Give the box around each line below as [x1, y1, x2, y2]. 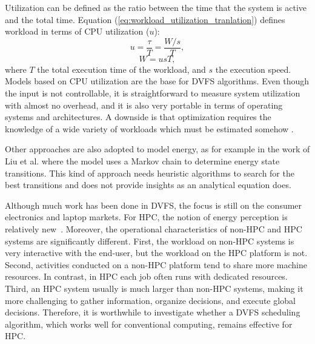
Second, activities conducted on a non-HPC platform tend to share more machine [5, 258, 308, 271]
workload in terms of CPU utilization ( [5, 25, 150, 38]
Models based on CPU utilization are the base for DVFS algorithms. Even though [5, 75, 310, 87]
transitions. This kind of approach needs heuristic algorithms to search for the [5, 166, 294, 179]
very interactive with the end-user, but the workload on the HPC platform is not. [5, 246, 308, 259]
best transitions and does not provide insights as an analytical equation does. [5, 178, 291, 191]
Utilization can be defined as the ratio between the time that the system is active [5, 1, 307, 13]
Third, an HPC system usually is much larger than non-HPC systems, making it [5, 282, 303, 294]
